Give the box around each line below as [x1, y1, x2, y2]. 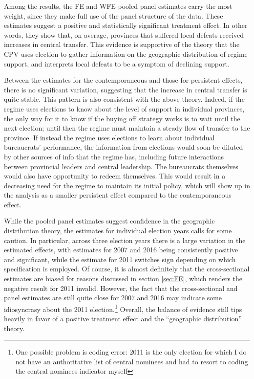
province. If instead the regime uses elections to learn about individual [4, 132, 215, 142]
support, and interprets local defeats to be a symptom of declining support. [4, 58, 230, 68]
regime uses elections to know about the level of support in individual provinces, [4, 103, 245, 113]
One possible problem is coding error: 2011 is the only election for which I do [15, 347, 247, 357]
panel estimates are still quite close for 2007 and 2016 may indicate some [4, 292, 222, 303]
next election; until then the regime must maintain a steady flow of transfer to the [4, 123, 250, 133]
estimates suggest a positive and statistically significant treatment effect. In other [4, 20, 248, 30]
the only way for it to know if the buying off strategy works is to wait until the [4, 113, 240, 123]
